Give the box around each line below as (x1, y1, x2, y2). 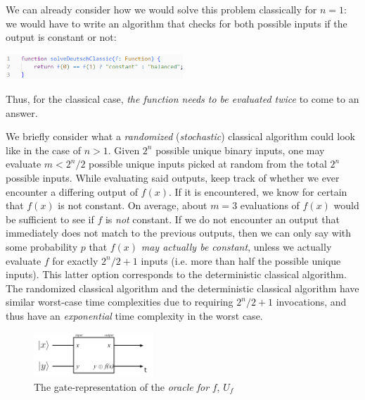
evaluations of (240, 198, 300, 213)
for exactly (52, 253, 98, 268)
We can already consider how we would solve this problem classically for (6, 2, 317, 16)
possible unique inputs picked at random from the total (89, 156, 327, 171)
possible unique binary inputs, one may (155, 142, 325, 157)
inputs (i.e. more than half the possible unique (141, 253, 341, 268)
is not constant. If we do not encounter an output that (105, 211, 340, 226)
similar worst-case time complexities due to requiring (6, 294, 233, 309)
